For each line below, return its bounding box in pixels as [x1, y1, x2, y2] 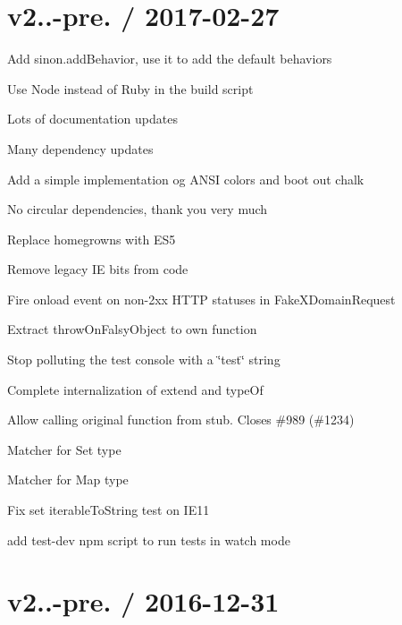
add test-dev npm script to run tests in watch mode [7, 530, 290, 549]
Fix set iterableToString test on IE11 [7, 501, 210, 519]
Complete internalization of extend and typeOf [7, 380, 264, 398]
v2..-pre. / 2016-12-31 [7, 583, 280, 620]
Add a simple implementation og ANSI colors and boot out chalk [7, 169, 364, 188]
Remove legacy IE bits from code [7, 260, 188, 278]
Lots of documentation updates [7, 109, 178, 128]
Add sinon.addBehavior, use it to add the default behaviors [7, 49, 332, 68]
